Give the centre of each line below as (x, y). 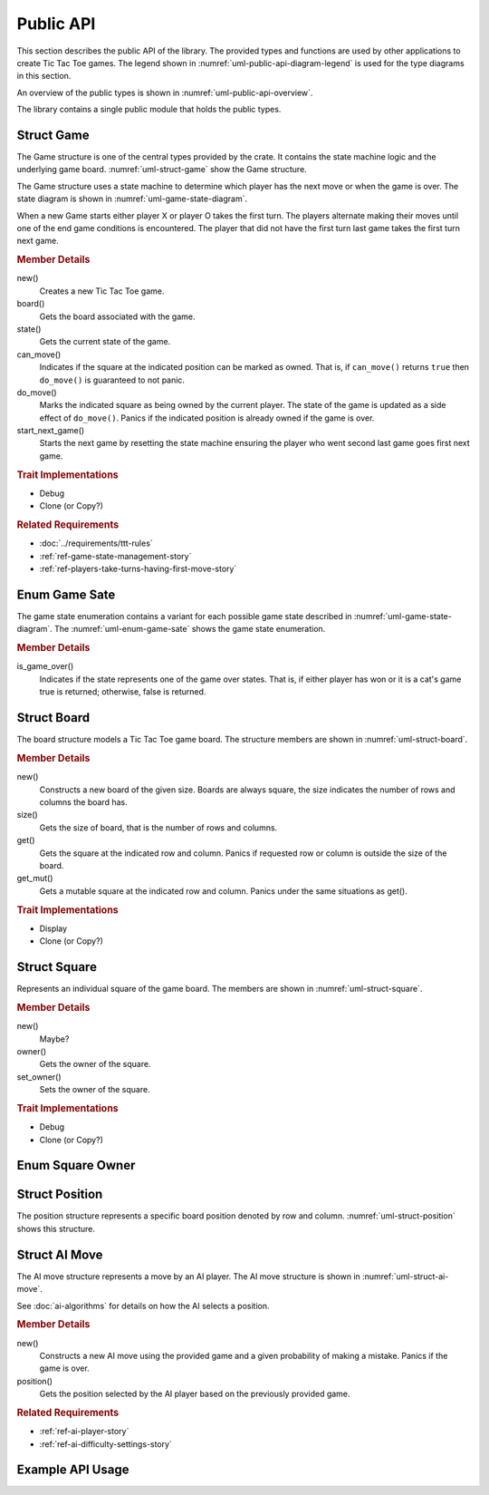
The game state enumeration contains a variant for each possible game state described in (184, 616)
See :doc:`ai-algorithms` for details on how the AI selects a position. (144, 1306)
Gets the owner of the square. (95, 1064)
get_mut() (35, 879)
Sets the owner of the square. (95, 1090)
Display (53, 928)
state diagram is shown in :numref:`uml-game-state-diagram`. (132, 199)
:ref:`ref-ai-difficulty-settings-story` (105, 1444)
